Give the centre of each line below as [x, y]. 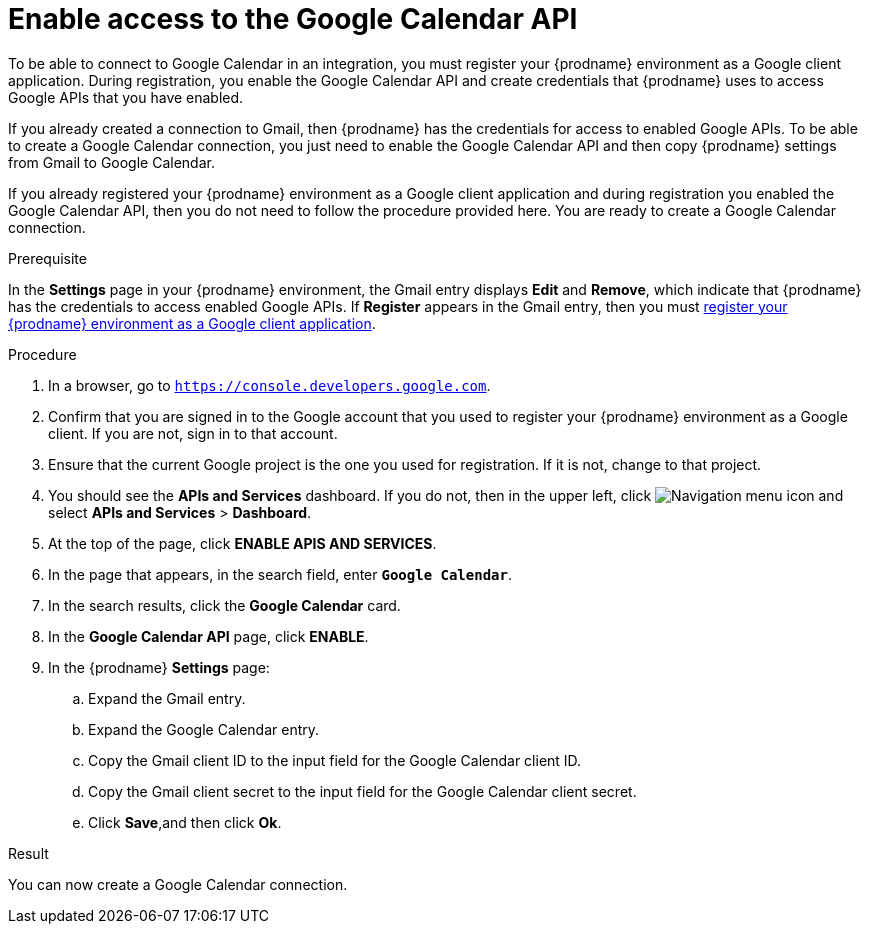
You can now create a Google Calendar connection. [178, 884]
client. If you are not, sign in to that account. [193, 433]
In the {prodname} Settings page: [159, 667]
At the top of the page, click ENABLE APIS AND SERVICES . [242, 543]
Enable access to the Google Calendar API [293, 19]
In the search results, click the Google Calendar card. [224, 605]
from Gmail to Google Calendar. [111, 162]
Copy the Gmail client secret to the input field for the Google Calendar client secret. [362, 791]
